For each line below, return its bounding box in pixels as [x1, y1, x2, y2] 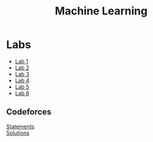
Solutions [6, 129, 30, 136]
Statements [6, 123, 35, 130]
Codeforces [6, 107, 52, 117]
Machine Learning [55, 4, 148, 18]
